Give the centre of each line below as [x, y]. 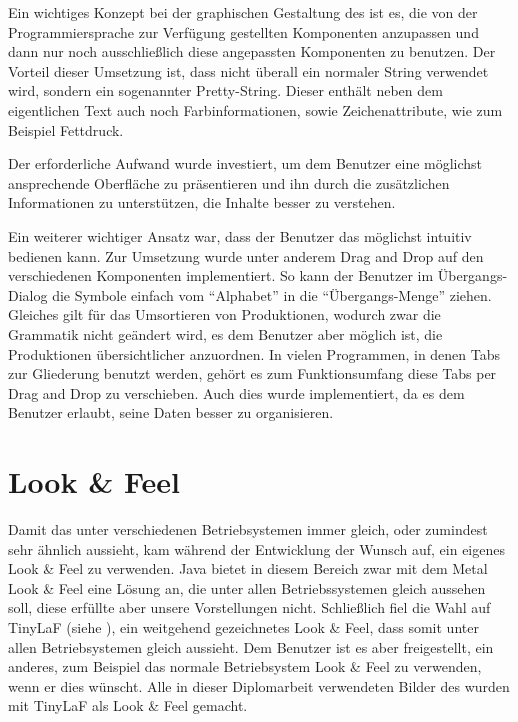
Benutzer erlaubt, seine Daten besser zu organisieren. [171, 412]
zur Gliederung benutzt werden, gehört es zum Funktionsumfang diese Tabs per [252, 373]
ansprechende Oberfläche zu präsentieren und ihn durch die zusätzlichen [229, 182]
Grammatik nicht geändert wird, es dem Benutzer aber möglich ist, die [225, 333]
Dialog [28, 294]
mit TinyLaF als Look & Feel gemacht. [128, 705]
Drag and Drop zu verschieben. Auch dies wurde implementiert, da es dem [236, 392]
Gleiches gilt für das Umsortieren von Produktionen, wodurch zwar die [224, 314]
